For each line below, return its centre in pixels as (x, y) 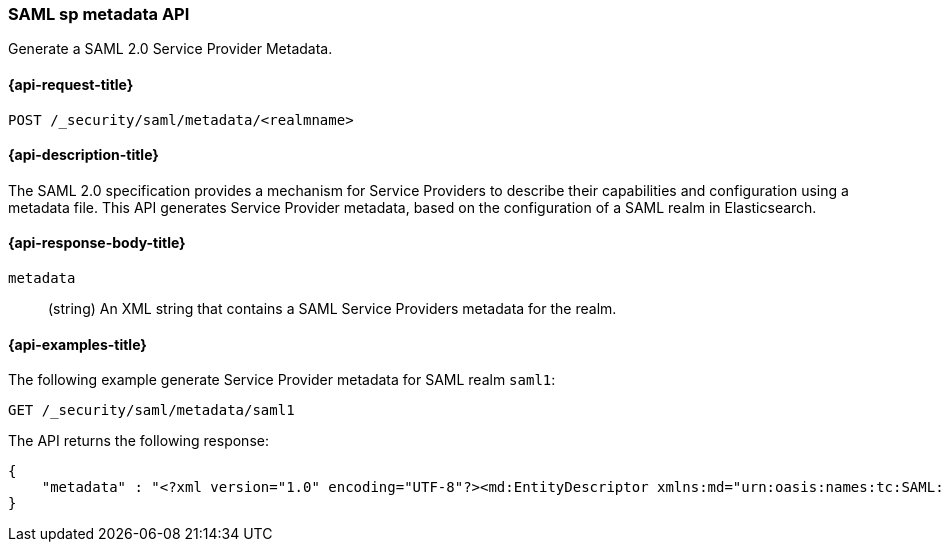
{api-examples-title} (77, 344)
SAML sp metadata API (99, 14)
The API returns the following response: (138, 441)
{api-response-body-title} (97, 243)
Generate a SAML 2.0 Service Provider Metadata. (170, 49)
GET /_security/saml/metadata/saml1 (151, 410)
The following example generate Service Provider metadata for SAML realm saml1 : (282, 380)
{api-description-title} (83, 155)
